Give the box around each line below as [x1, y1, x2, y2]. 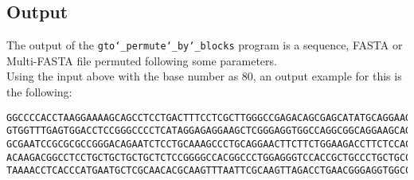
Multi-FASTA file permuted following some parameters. [6, 52, 277, 68]
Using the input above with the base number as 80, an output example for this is [6, 68, 402, 84]
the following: [6, 84, 72, 100]
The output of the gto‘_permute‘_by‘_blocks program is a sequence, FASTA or [6, 37, 403, 53]
